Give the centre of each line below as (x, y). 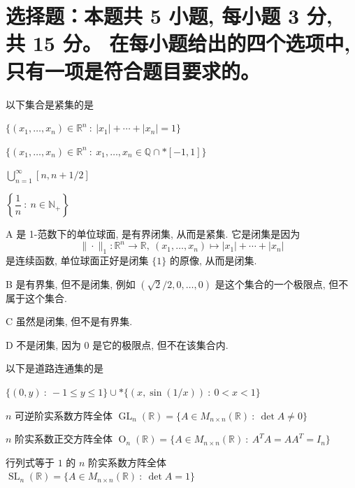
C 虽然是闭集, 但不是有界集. (69, 321)
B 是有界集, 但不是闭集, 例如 (71, 284)
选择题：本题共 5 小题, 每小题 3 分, (169, 16)
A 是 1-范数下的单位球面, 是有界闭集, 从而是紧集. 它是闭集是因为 (153, 234)
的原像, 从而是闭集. (213, 260)
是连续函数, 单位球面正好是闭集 (77, 260)
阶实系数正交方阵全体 (64, 439)
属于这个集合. (36, 297)
